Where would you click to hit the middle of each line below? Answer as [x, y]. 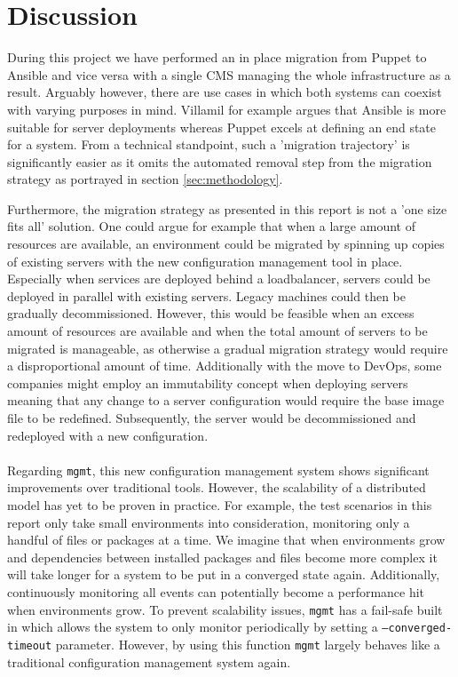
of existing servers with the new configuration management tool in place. [205, 261]
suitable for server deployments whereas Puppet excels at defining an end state [222, 127]
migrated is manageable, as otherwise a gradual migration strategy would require [228, 348]
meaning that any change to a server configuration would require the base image [226, 400]
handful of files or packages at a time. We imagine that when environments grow [226, 540]
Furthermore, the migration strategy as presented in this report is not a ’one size [227, 208]
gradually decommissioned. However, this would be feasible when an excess [211, 313]
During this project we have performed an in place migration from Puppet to [217, 57]
